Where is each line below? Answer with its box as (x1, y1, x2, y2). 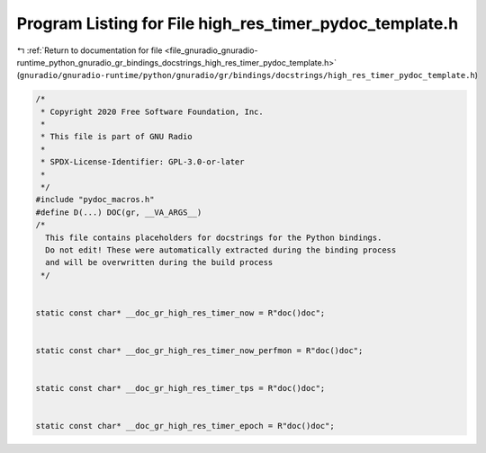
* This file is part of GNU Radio (40, 131, 193, 142)
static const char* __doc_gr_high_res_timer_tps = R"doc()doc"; (35, 383, 326, 394)
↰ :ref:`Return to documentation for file (16, 45, 163, 56)
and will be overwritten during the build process (45, 257, 274, 268)
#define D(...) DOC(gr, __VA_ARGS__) (35, 207, 202, 218)
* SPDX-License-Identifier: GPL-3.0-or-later (40, 157, 245, 167)
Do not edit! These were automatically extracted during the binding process (45, 245, 397, 255)
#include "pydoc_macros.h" (35, 194, 155, 205)
